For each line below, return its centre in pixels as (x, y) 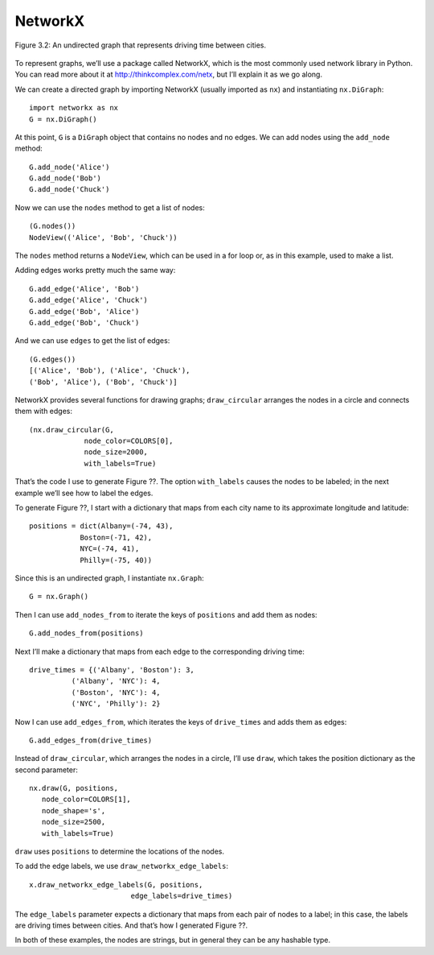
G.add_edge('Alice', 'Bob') (84, 289)
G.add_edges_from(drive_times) (91, 740)
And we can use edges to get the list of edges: (92, 341)
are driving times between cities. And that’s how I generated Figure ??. (131, 925)
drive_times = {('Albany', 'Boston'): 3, (112, 670)
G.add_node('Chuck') (70, 190)
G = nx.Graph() (59, 597)
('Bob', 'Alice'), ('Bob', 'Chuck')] (104, 382)
